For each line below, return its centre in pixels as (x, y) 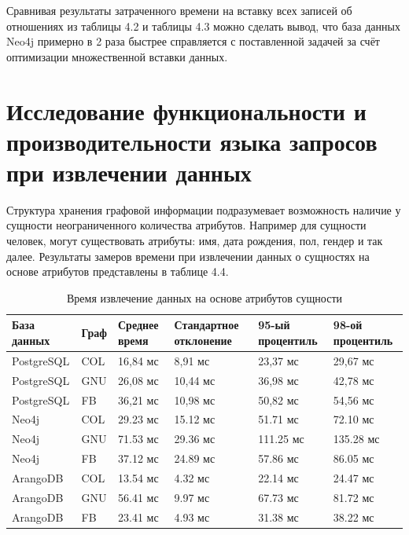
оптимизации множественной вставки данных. (117, 56)
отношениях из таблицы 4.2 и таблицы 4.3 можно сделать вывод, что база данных (203, 26)
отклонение (203, 341)
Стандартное (206, 325)
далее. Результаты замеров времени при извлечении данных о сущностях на (188, 256)
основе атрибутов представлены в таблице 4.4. (118, 271)
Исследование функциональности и (186, 110)
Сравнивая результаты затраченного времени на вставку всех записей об (179, 10)
